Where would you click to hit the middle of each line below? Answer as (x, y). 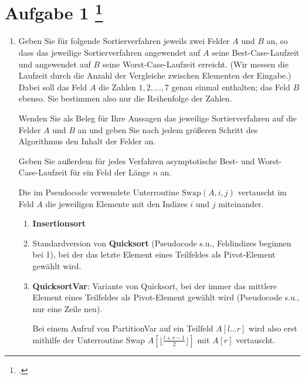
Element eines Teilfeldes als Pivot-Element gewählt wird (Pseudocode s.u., (166, 297)
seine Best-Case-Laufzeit (256, 53)
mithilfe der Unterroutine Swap (89, 339)
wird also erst (273, 328)
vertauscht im (262, 192)
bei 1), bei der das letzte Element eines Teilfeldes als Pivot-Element (154, 254)
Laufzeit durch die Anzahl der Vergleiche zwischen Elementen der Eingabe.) (155, 75)
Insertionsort (59, 223)
